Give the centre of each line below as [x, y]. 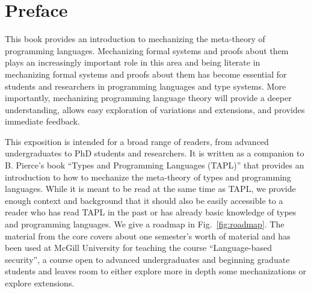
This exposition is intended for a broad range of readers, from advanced [137, 141]
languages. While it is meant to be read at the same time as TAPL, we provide [150, 189]
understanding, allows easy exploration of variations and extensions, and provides [155, 109]
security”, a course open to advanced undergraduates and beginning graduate [147, 259]
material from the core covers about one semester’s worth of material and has [148, 236]
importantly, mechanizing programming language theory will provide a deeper [148, 98]
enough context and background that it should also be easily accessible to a [144, 200]
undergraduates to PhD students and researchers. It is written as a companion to [155, 153]
